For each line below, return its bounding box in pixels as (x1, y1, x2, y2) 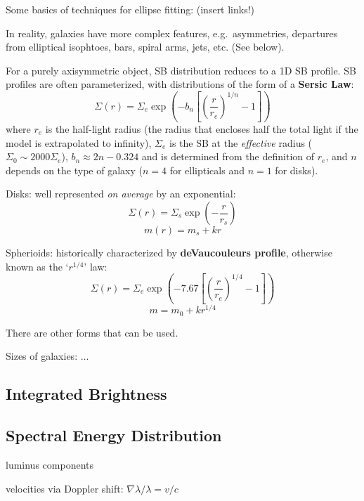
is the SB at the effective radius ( (169, 135, 313, 150)
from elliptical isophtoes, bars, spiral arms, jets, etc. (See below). (6, 39, 285, 54)
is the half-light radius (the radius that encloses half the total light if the (45, 122, 358, 136)
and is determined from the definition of (141, 149, 315, 164)
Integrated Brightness (6, 383, 167, 405)
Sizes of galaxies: (6, 349, 78, 363)
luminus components (6, 457, 93, 471)
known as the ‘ (6, 259, 69, 273)
